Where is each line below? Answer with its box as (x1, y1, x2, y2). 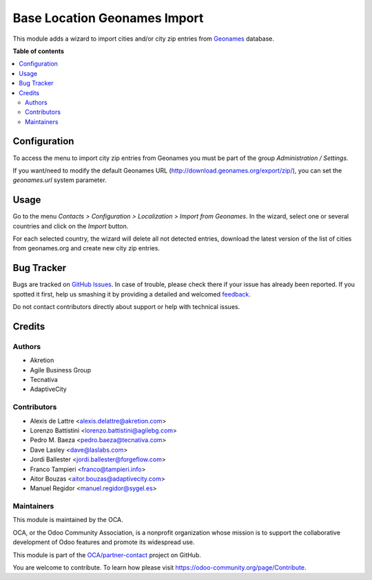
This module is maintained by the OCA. (12, 516, 123, 524)
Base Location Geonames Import (12, 10, 204, 26)
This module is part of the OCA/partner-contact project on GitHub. (12, 550, 201, 559)
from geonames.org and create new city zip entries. (12, 244, 160, 252)
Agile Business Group (30, 366, 92, 374)
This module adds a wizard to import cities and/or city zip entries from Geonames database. (12, 34, 275, 43)
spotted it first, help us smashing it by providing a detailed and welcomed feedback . (12, 290, 251, 298)
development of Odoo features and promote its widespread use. (12, 538, 195, 546)
